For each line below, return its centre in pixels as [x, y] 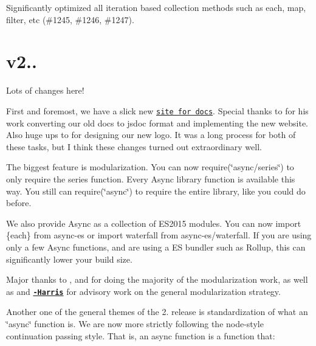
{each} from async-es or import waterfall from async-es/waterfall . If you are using [159, 235]
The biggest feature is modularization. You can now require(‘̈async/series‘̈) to [150, 167]
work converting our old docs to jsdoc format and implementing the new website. [157, 123]
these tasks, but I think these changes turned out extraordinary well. [134, 146]
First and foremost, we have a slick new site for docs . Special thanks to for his [157, 110]
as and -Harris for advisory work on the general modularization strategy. [143, 291]
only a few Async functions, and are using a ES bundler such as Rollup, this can [156, 247]
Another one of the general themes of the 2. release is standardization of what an [157, 312]
